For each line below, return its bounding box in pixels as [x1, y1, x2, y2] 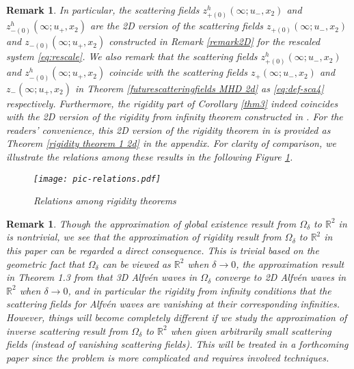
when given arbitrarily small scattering [170, 323, 331, 338]
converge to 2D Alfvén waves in [215, 270, 346, 284]
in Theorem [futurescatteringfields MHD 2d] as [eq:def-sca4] [74, 81, 324, 95]
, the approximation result [236, 256, 344, 271]
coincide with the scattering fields [109, 65, 247, 79]
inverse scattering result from [6, 323, 128, 338]
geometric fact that [6, 256, 85, 271]
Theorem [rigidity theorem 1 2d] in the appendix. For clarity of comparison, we [6, 136, 337, 150]
